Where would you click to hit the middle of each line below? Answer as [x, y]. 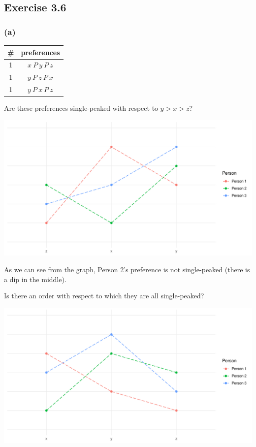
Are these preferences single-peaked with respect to [81, 108]
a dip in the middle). [35, 279]
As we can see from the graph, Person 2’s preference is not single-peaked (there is [127, 269]
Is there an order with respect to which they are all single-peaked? [104, 296]
